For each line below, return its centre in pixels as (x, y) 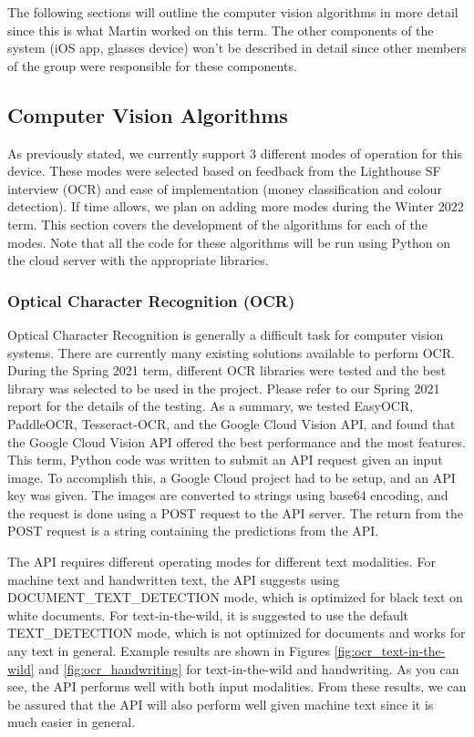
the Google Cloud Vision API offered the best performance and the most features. (237, 441)
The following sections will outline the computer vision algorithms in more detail (233, 12)
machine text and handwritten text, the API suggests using (174, 579)
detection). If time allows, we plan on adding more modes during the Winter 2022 (236, 206)
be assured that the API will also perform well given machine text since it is (221, 704)
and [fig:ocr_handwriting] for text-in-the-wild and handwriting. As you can (249, 668)
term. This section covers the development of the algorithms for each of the (217, 224)
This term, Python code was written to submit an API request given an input (225, 460)
